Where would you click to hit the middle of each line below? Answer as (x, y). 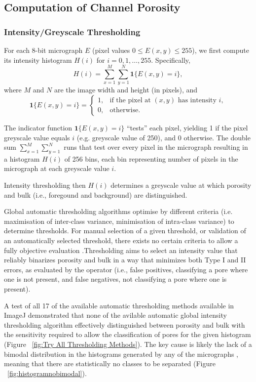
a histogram (22, 158)
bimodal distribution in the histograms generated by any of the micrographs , (121, 354)
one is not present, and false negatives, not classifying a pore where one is (115, 279)
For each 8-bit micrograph (43, 50)
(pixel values (111, 50)
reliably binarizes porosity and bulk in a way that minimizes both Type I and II (125, 260)
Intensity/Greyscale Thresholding (72, 31)
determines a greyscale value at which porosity (181, 185)
